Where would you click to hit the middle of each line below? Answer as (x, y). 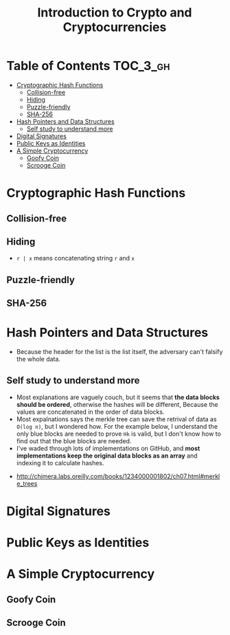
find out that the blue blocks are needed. (74, 441)
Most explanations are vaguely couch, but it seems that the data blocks (118, 397)
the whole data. (38, 359)
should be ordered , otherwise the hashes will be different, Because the (117, 404)
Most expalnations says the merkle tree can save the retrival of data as (116, 419)
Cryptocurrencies (115, 27)
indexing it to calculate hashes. (60, 463)
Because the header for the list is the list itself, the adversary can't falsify (119, 352)
